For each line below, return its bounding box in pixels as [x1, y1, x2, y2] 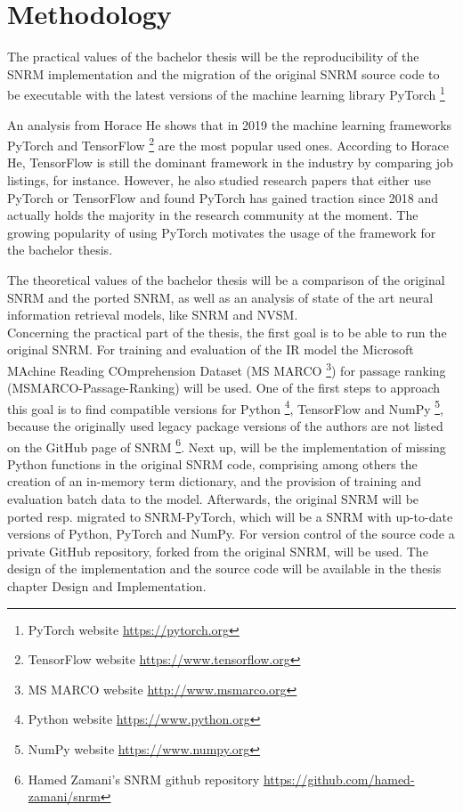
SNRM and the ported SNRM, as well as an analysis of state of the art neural [7, 288, 434, 306]
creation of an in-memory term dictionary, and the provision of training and [7, 472, 422, 491]
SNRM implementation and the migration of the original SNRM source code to [7, 64, 440, 83]
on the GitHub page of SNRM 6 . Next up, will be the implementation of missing [7, 434, 446, 456]
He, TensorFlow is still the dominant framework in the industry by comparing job [7, 153, 453, 172]
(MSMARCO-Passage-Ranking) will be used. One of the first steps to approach [7, 378, 441, 397]
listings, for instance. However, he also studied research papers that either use [7, 171, 432, 189]
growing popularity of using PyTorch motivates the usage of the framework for [7, 223, 436, 241]
